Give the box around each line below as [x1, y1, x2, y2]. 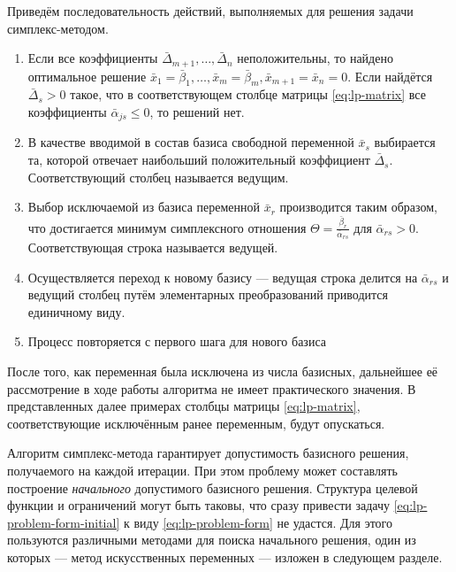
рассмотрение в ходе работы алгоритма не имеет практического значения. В [7, 379, 416, 398]
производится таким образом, [279, 197, 437, 216]
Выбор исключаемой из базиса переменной [27, 197, 261, 216]
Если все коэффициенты [27, 49, 158, 67]
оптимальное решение [27, 66, 147, 85]
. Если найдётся [347, 66, 433, 85]
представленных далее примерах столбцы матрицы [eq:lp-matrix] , [7, 397, 361, 415]
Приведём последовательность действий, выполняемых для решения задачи [7, 2, 414, 19]
